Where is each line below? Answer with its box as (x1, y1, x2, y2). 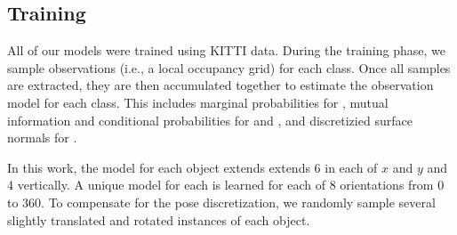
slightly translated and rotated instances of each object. (7, 210, 310, 229)
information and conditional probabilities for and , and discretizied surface (7, 110, 413, 129)
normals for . (7, 128, 77, 147)
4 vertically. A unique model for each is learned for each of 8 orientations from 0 (7, 175, 445, 194)
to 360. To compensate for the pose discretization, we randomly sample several (7, 192, 436, 211)
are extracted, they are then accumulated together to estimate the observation (7, 76, 434, 94)
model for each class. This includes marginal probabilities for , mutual (7, 93, 389, 111)
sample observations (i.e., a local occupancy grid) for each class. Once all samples (7, 58, 451, 77)
